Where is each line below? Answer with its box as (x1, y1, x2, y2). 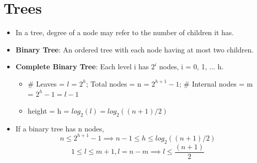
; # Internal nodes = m (179, 78, 253, 89)
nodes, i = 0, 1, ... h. (159, 61, 224, 72)
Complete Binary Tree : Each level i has (15, 61, 149, 72)
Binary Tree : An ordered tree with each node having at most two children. (15, 44, 254, 55)
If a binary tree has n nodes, (15, 123, 104, 133)
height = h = (27, 105, 69, 116)
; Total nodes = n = (86, 78, 150, 89)
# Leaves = (27, 78, 65, 89)
